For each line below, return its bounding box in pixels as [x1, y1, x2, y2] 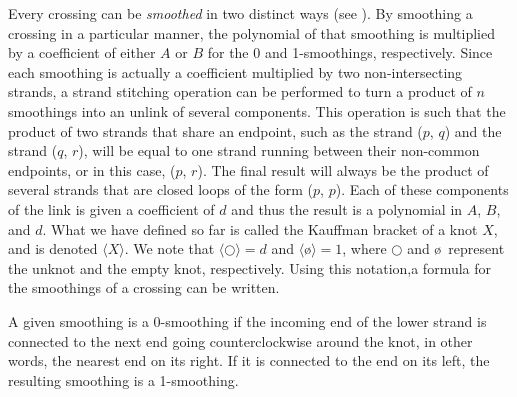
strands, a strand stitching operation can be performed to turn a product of [8, 81, 472, 102]
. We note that [124, 238, 215, 259]
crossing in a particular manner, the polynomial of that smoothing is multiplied [8, 22, 496, 43]
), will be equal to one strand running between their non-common [78, 140, 480, 161]
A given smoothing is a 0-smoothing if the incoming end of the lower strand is [8, 310, 487, 331]
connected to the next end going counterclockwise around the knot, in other [8, 330, 473, 351]
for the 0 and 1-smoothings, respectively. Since [207, 42, 493, 63]
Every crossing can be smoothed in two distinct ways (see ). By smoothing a [8, 3, 473, 23]
